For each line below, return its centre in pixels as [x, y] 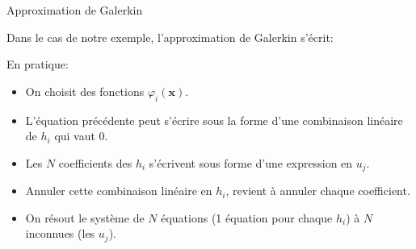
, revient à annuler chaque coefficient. [318, 191]
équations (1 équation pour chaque [247, 217]
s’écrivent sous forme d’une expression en [251, 162]
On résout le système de [85, 217]
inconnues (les [60, 233]
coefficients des [95, 162]
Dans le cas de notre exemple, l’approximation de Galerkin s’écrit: [170, 37]
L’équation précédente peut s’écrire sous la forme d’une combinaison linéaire [214, 120]
